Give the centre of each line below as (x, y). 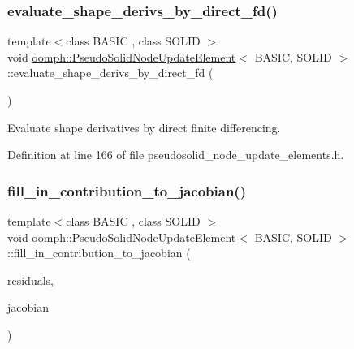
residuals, (30, 280)
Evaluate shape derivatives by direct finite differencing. (144, 127)
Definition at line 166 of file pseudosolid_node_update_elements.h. (176, 155)
